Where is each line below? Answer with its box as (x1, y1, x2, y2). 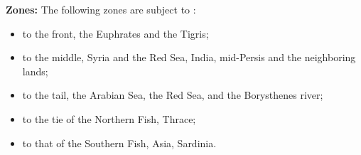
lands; (22, 63, 48, 78)
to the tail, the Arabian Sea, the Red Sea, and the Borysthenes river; (22, 87, 323, 102)
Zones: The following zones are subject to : (6, 2, 196, 16)
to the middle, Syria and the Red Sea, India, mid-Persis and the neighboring (22, 50, 356, 65)
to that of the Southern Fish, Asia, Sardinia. (22, 135, 217, 150)
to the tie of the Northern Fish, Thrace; (22, 111, 196, 126)
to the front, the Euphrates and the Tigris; (22, 26, 209, 41)
